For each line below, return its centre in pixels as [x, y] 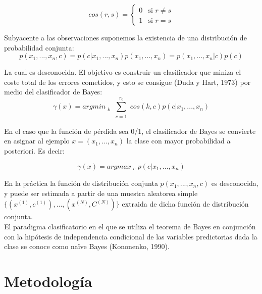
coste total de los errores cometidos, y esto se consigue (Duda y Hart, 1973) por [127, 82]
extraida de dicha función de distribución [185, 204]
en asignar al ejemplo [37, 141]
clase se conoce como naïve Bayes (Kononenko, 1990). [87, 246]
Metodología [48, 281]
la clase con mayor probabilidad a [178, 141]
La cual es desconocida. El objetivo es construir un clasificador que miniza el [123, 72]
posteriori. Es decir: [34, 150]
